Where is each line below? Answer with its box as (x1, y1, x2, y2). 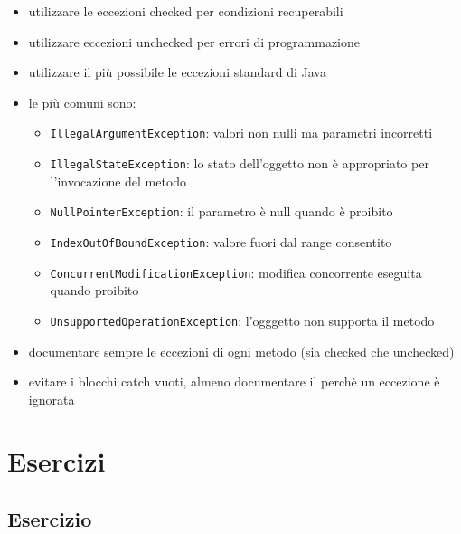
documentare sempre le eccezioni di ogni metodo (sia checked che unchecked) (28, 341, 455, 360)
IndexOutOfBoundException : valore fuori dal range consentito (50, 232, 392, 251)
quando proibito (50, 281, 139, 300)
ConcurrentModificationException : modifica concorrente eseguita (50, 262, 422, 281)
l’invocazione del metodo (50, 171, 187, 190)
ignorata (28, 389, 75, 408)
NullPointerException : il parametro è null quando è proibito (50, 202, 393, 221)
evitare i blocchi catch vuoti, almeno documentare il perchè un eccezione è (28, 372, 440, 391)
